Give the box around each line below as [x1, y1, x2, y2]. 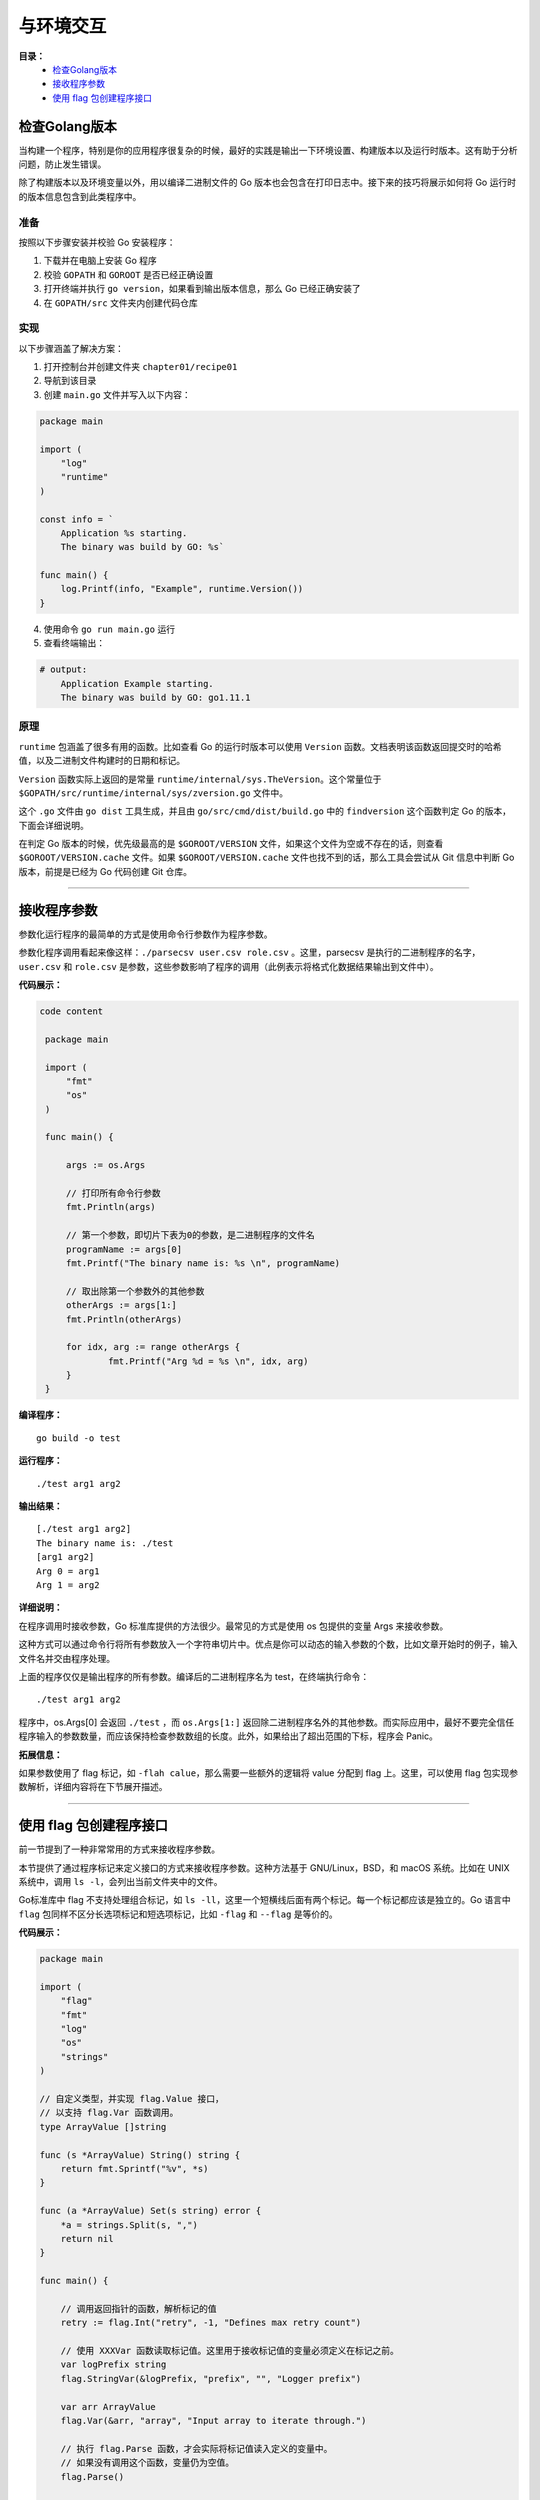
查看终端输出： [43, 637, 105, 649]
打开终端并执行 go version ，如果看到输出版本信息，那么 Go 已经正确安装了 [43, 283, 361, 295]
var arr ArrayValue [60, 2401, 157, 2412]
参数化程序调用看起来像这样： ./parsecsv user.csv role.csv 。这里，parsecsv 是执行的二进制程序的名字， [18, 946, 481, 959]
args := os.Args [65, 1160, 146, 1171]
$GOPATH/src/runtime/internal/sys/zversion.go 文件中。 [18, 786, 289, 799]
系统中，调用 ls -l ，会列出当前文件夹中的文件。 [18, 1875, 224, 1887]
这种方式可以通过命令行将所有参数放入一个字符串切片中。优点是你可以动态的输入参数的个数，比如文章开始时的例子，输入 [18, 1638, 518, 1650]
